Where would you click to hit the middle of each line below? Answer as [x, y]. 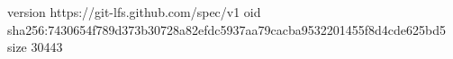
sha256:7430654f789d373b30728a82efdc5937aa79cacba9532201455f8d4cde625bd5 [227, 29]
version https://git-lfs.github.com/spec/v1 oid [134, 12]
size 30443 [35, 47]
